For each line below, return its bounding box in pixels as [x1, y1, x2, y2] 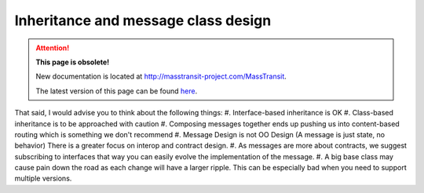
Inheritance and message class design [14, 12, 272, 29]
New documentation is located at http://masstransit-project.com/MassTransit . [35, 71, 287, 82]
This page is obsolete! [35, 57, 110, 67]
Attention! [35, 43, 70, 53]
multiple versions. [14, 173, 72, 184]
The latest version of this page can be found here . [35, 86, 198, 96]
